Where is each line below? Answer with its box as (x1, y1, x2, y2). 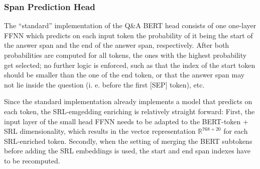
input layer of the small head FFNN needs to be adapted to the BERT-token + (4, 116, 248, 126)
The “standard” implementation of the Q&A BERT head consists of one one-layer (4, 20, 256, 31)
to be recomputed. (4, 155, 60, 165)
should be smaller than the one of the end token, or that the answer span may (4, 69, 245, 80)
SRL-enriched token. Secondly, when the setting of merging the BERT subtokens (4, 135, 252, 146)
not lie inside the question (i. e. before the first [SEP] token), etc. (4, 79, 205, 90)
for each (223, 126, 248, 136)
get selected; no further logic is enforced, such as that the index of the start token (4, 59, 255, 70)
